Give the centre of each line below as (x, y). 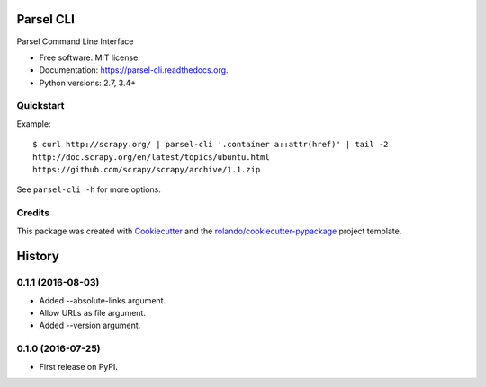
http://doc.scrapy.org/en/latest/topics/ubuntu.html (151, 157)
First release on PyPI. (79, 366)
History (38, 256)
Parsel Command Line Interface (75, 41)
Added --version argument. (90, 325)
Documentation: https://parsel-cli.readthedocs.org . (134, 70)
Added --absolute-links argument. (103, 300)
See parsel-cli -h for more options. (89, 189)
